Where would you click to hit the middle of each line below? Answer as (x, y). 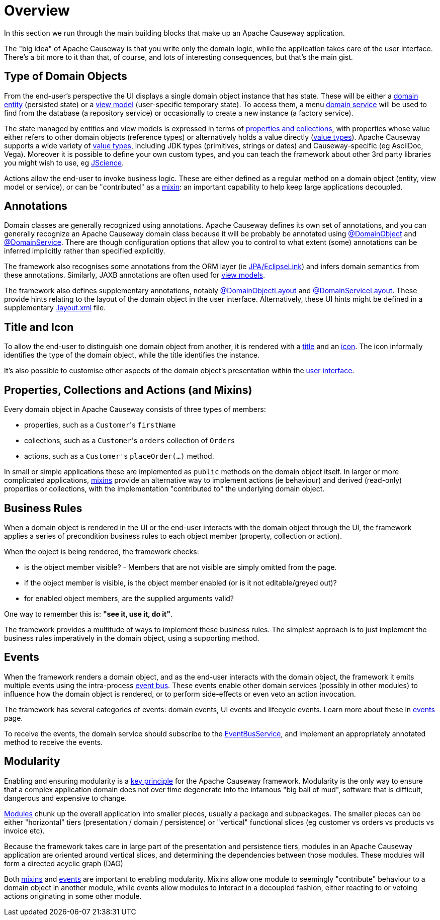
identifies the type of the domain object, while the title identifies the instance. (132, 355)
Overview (37, 11)
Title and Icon (39, 327)
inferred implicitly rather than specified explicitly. (85, 251)
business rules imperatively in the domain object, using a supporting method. (132, 638)
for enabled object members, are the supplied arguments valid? (129, 598)
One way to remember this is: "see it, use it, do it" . (88, 614)
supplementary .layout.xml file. (55, 308)
